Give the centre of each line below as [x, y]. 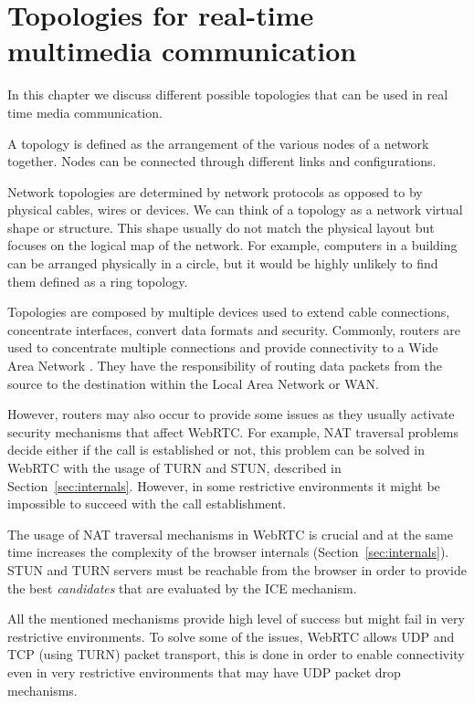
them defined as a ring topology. [98, 281]
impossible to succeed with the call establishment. [147, 504]
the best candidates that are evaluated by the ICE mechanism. [182, 588]
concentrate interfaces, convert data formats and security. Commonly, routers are [234, 329]
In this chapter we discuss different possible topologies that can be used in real [228, 94]
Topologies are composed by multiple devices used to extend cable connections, [229, 312]
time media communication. [85, 112]
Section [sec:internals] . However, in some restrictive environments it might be [224, 485]
